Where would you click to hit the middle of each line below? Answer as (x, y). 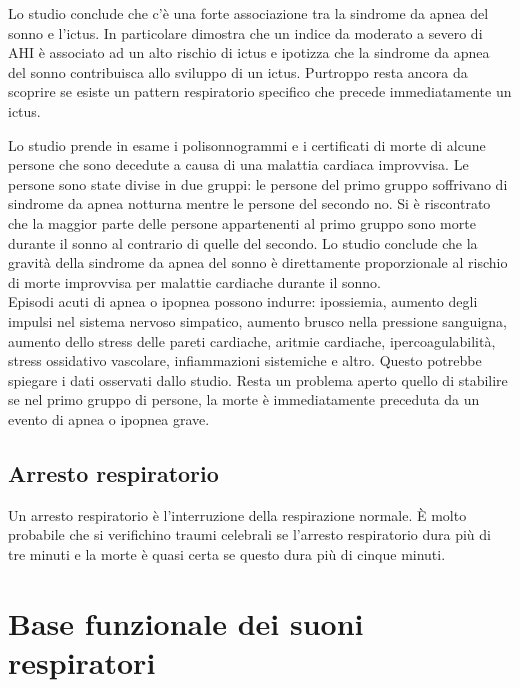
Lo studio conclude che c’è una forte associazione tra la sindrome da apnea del (248, 13)
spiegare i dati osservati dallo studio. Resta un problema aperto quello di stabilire (258, 379)
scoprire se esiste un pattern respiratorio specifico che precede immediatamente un (260, 91)
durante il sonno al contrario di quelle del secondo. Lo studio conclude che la (243, 242)
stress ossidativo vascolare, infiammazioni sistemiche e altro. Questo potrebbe (245, 360)
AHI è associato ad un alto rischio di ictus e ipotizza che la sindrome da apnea (249, 52)
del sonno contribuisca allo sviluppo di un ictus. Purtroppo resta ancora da (238, 71)
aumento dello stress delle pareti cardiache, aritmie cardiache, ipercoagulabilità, (252, 340)
